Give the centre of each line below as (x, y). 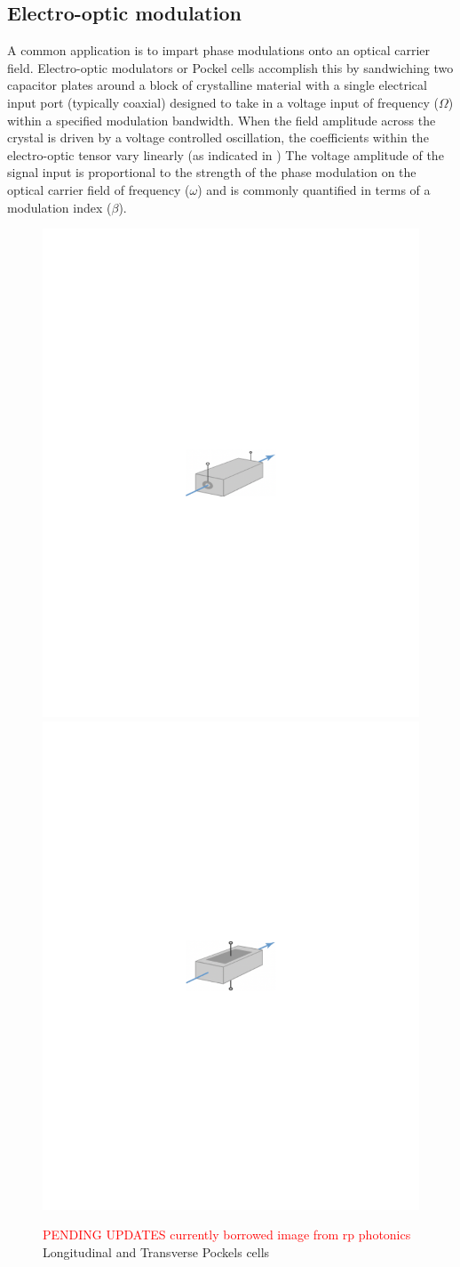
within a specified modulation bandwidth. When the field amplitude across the (222, 120)
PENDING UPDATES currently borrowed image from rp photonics (227, 1235)
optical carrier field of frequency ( (99, 189)
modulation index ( (59, 207)
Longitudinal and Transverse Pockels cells (156, 1251)
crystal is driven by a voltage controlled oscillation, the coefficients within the (218, 137)
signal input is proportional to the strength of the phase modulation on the (212, 172)
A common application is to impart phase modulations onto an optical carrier (219, 50)
